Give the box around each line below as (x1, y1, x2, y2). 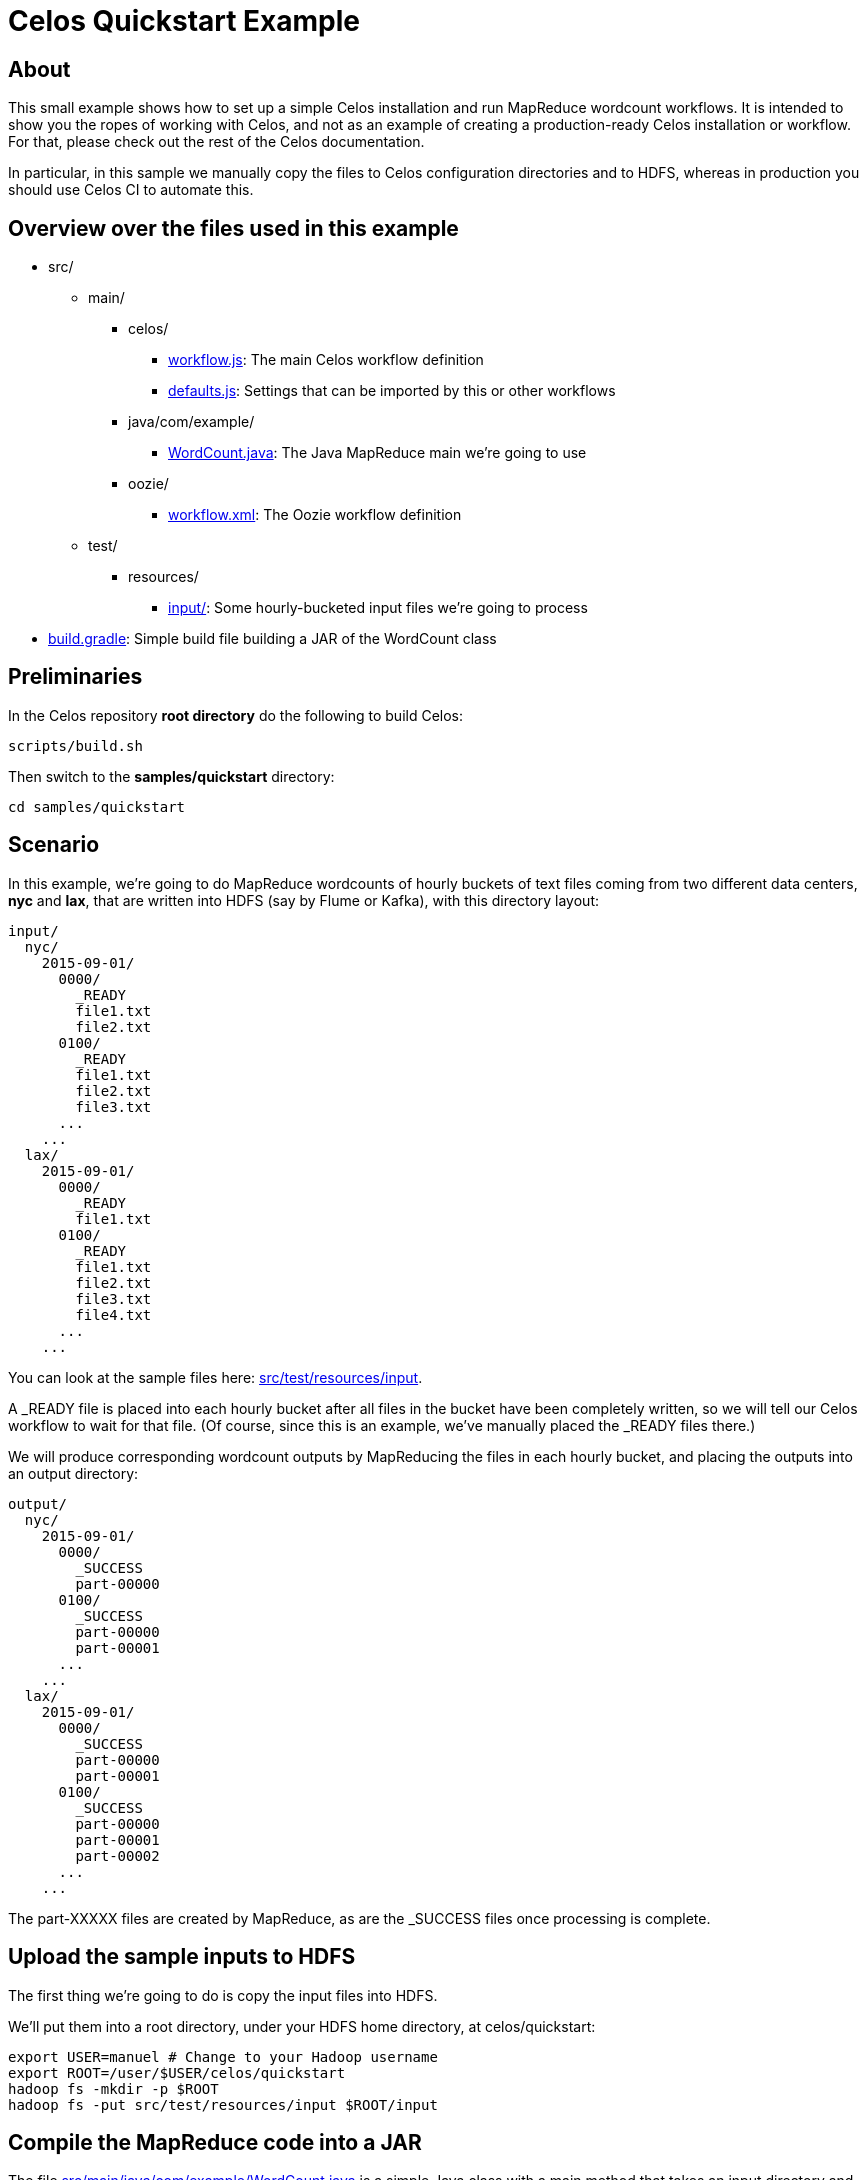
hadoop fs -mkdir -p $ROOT (8, 2080, 219, 2097)
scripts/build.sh (8, 737, 143, 754)
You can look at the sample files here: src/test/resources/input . (8, 1368, 423, 1386)
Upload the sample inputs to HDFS (8, 1944, 356, 1970)
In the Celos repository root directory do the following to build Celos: (8, 706, 464, 724)
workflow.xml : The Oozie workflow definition (168, 506, 462, 524)
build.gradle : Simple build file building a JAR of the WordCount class (48, 630, 497, 648)
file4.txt (75, 1306, 152, 1323)
